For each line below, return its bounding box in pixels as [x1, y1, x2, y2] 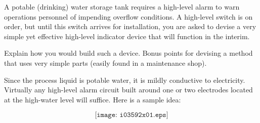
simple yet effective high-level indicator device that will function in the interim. [4, 31, 250, 41]
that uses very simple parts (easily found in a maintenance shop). [4, 57, 207, 68]
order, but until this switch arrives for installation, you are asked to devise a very [4, 21, 256, 32]
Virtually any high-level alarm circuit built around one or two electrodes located [4, 84, 253, 95]
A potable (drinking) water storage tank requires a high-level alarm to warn [4, 2, 240, 12]
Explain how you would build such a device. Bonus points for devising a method [4, 48, 253, 58]
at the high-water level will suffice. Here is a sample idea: [4, 94, 181, 104]
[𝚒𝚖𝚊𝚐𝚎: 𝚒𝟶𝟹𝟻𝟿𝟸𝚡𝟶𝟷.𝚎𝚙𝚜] [95, 111, 168, 119]
